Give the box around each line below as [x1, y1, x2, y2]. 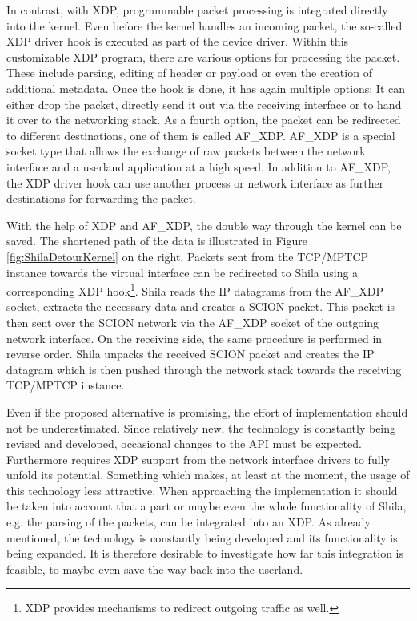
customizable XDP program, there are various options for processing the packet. [6, 48, 400, 65]
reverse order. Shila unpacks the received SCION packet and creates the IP [6, 345, 375, 362]
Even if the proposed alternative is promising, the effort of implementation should [6, 403, 408, 420]
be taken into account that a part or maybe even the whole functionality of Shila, [6, 498, 407, 514]
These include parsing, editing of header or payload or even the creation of [6, 64, 372, 81]
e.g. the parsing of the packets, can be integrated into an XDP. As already [6, 514, 371, 530]
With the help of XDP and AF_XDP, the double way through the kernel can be [6, 216, 402, 233]
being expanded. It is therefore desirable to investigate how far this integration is [6, 545, 404, 562]
